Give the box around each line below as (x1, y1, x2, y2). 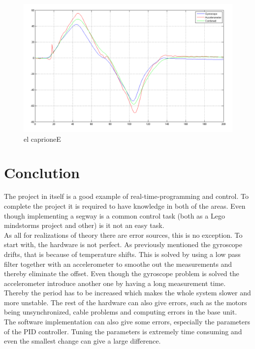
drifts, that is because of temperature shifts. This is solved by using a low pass (4, 249, 241, 259)
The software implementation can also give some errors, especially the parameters (4, 317, 250, 327)
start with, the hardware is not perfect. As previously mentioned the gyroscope (4, 239, 243, 250)
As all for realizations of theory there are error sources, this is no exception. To (4, 229, 243, 240)
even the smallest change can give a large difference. (4, 336, 161, 346)
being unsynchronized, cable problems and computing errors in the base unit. (4, 307, 237, 317)
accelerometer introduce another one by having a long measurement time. (4, 278, 226, 288)
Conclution (4, 162, 80, 183)
